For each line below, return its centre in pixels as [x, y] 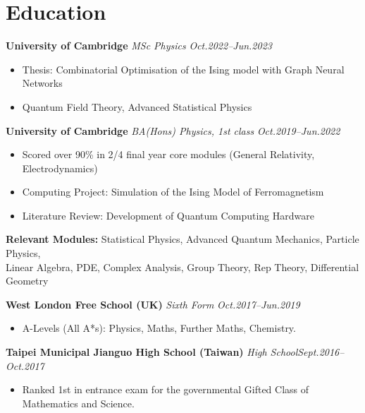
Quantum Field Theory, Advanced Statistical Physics [137, 106]
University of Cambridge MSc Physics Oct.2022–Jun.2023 [139, 46]
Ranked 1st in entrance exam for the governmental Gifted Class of [166, 389]
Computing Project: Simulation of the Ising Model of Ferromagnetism [173, 192]
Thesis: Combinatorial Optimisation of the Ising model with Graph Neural [183, 69]
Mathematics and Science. [78, 403]
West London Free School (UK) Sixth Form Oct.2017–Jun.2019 [153, 304]
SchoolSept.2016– [307, 352]
